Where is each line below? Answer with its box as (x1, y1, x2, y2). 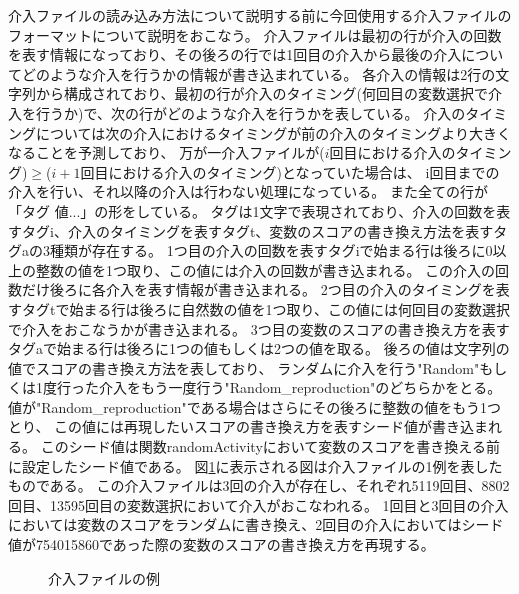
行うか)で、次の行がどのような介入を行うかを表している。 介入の (35, 102, 466, 123)
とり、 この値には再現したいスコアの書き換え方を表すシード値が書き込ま (8, 416, 489, 437)
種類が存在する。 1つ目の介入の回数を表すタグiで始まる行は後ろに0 (49, 240, 493, 261)
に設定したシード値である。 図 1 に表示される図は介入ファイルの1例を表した (8, 455, 503, 476)
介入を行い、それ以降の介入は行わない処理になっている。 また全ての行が (8, 181, 488, 202)
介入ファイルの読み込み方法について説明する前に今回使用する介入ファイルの (8, 5, 512, 25)
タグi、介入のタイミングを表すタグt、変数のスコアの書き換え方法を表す (21, 220, 494, 241)
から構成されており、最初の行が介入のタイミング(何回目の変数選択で (35, 83, 489, 104)
